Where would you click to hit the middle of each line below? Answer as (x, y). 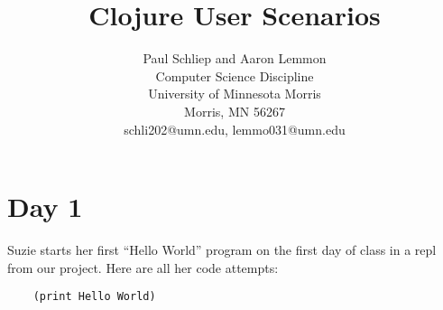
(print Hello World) (94, 297)
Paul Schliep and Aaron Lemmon (235, 58)
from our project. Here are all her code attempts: (143, 267)
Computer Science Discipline (235, 75)
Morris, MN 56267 (235, 111)
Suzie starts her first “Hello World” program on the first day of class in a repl (222, 250)
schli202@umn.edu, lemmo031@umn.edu (235, 129)
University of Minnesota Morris (235, 94)
